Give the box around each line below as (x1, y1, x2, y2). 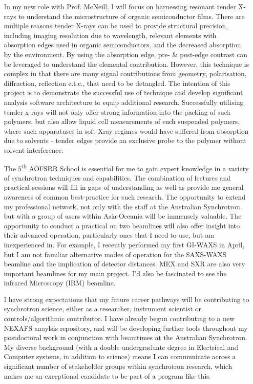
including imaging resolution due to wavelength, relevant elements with (4, 30, 217, 40)
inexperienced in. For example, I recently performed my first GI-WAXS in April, (4, 239, 245, 249)
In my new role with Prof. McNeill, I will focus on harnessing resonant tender (4, 1, 236, 11)
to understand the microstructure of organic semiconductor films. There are (18, 11, 245, 21)
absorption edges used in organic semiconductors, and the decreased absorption (4, 40, 241, 50)
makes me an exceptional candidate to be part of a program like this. (4, 370, 211, 381)
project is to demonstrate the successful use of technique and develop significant (4, 87, 243, 98)
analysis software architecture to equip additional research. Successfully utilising (4, 97, 244, 107)
